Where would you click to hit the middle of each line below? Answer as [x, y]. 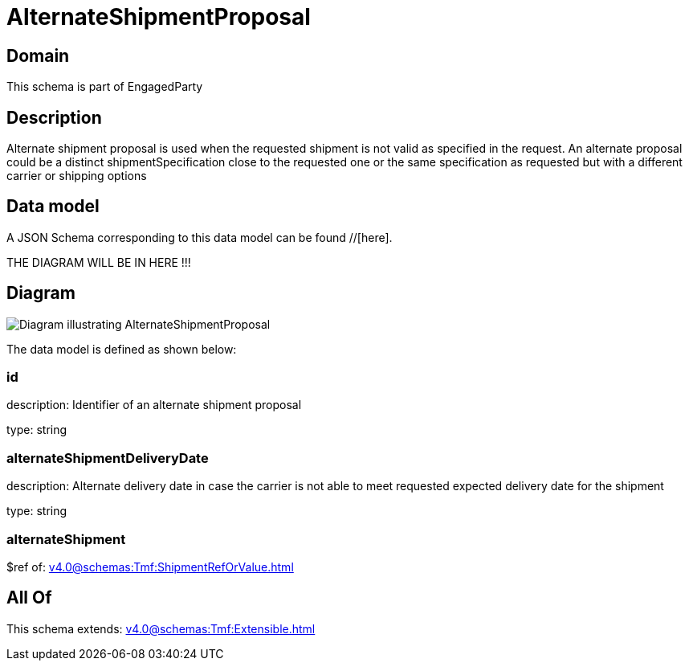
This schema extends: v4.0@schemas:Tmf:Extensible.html [161, 628]
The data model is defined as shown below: [122, 349]
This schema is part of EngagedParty [105, 87]
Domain [38, 55]
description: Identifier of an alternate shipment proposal [154, 405]
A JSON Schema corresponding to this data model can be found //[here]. [200, 237]
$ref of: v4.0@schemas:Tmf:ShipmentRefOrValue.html [150, 567]
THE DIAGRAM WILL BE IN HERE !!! [99, 262]
